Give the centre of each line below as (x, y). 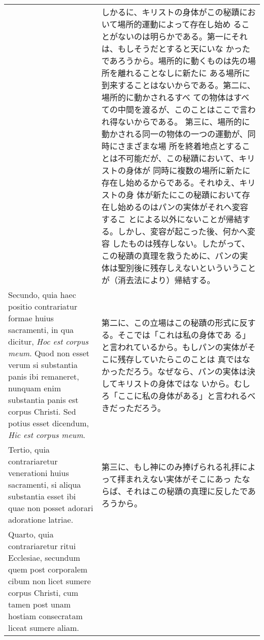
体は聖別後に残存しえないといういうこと (178, 268)
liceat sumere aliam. (44, 628)
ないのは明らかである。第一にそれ (183, 36)
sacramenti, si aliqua (45, 484)
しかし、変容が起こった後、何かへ (182, 231)
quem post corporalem (48, 569)
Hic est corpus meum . (47, 435)
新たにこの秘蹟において (197, 195)
